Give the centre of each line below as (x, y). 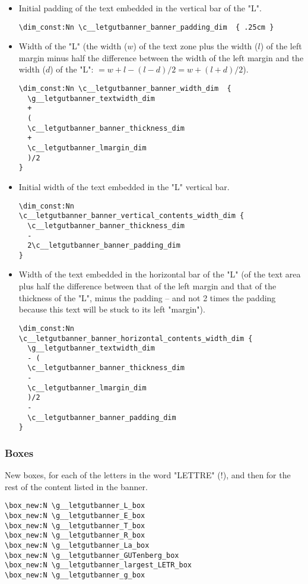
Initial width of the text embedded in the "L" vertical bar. (124, 186)
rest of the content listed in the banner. (76, 486)
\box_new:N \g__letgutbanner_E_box (75, 516)
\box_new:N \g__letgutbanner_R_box (75, 536)
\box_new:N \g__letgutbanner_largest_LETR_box (98, 565)
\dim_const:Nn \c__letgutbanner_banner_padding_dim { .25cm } (146, 27)
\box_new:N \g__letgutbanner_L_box (75, 506)
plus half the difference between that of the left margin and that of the (147, 286)
